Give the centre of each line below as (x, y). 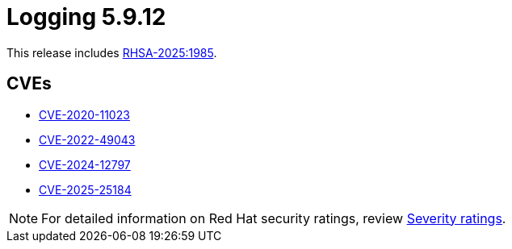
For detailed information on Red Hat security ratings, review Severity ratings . (274, 218)
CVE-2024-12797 (85, 164)
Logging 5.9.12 (86, 17)
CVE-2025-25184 (85, 189)
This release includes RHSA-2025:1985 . (112, 52)
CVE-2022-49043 (87, 139)
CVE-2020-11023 (84, 114)
